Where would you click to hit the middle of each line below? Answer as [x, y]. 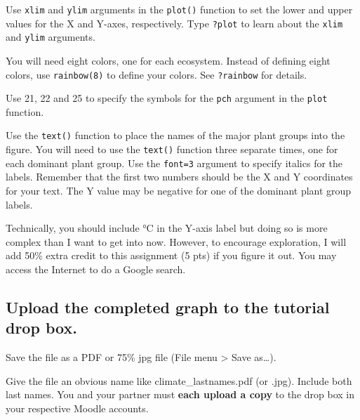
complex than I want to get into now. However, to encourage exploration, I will [176, 241]
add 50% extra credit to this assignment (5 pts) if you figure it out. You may [171, 255]
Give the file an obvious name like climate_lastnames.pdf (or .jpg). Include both [179, 380]
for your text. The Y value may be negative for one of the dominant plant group [179, 191]
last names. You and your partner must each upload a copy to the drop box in [180, 394]
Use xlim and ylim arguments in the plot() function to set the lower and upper [179, 9]
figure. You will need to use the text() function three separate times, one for [172, 149]
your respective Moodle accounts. [77, 408]
